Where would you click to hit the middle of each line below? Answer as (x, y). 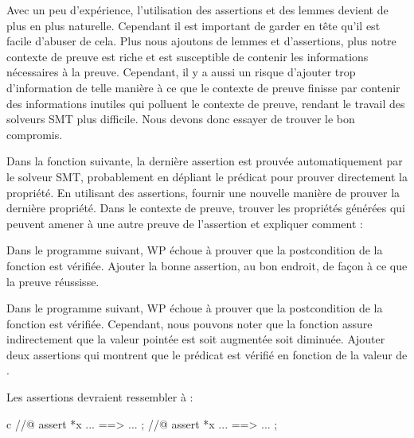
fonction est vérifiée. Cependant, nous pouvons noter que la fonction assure (189, 323)
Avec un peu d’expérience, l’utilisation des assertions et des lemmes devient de (197, 10)
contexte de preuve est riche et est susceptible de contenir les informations (187, 56)
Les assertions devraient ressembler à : (100, 397)
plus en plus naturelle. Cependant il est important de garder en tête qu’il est (193, 25)
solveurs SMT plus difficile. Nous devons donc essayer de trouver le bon (181, 119)
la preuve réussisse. (53, 281)
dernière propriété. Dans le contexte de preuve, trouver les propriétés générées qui (206, 208)
